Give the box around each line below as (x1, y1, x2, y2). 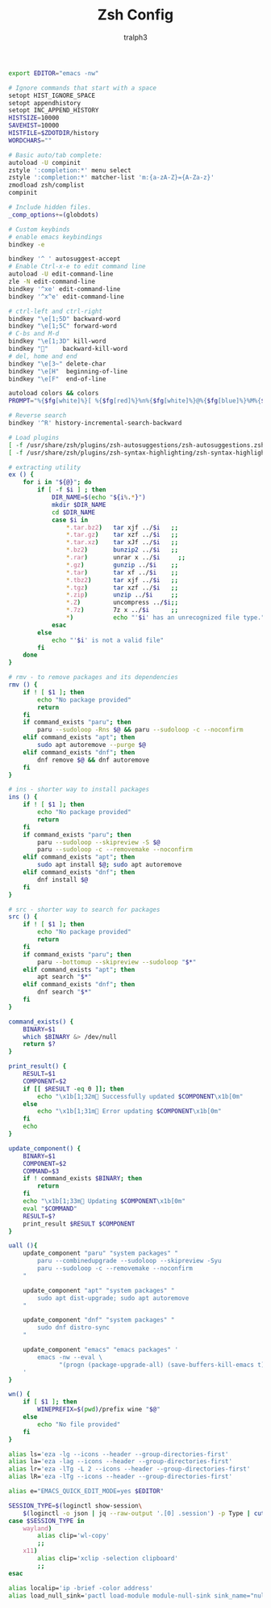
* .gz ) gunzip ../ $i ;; (65, 560, 179, 569)
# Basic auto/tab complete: (8, 151, 103, 159)
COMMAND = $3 (23, 1167, 60, 1175)
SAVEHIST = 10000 (8, 121, 60, 130)
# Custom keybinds (8, 225, 70, 234)
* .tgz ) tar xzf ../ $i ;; (65, 584, 179, 592)
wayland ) (23, 1524, 52, 1533)
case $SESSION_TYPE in (8, 1517, 85, 1525)
